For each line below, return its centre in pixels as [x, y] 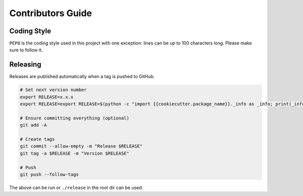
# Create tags [37, 139]
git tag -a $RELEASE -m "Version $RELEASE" [75, 153]
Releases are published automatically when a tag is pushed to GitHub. [82, 77]
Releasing [25, 65]
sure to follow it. [26, 50]
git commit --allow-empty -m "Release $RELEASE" [81, 146]
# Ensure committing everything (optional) [75, 118]
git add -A [33, 125]
